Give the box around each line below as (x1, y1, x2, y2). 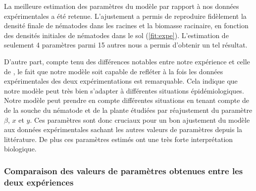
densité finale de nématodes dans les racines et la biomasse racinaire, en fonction (4, 20, 249, 31)
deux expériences (4, 176, 74, 188)
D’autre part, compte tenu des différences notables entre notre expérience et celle (4, 56, 250, 66)
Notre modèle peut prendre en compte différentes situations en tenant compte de (4, 95, 250, 105)
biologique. (4, 143, 37, 154)
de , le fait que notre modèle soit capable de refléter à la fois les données (4, 66, 223, 76)
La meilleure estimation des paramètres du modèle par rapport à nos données (4, 1, 239, 11)
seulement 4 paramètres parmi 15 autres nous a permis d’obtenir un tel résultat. (4, 40, 248, 50)
